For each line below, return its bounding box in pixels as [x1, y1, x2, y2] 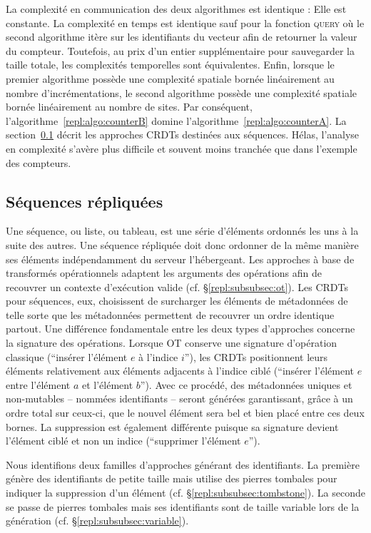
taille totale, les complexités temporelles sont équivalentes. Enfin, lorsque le [6, 57, 335, 72]
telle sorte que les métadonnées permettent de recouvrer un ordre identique [6, 307, 335, 322]
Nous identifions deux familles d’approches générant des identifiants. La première [6, 457, 360, 472]
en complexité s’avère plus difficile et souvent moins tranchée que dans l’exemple [6, 141, 357, 156]
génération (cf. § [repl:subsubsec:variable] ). [6, 513, 189, 528]
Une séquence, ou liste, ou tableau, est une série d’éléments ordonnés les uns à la [6, 223, 359, 238]
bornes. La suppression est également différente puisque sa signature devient [6, 419, 339, 434]
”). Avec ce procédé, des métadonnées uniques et [140, 377, 352, 392]
